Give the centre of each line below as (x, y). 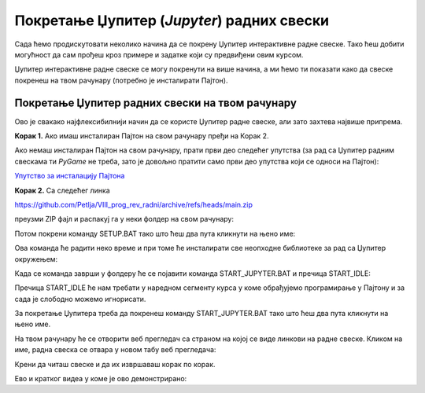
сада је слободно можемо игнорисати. (80, 299)
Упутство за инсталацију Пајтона (70, 176)
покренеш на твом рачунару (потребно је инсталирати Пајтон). (121, 80)
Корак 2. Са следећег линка (62, 190)
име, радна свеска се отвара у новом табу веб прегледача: (115, 350)
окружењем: (36, 259)
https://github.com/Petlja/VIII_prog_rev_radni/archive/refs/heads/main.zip (134, 204)
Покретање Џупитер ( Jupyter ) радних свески (172, 20)
